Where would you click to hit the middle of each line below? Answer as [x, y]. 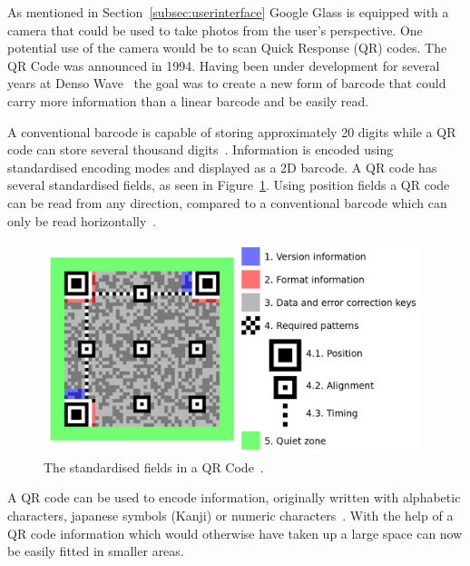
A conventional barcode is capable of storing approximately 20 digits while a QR [232, 131]
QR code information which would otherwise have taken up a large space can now [235, 533]
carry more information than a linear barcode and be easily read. [188, 100]
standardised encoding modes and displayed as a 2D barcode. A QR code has [222, 167]
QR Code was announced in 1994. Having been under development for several [224, 65]
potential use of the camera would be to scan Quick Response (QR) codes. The [227, 48]
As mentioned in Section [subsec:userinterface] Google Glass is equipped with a [228, 12]
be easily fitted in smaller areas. [96, 551]
